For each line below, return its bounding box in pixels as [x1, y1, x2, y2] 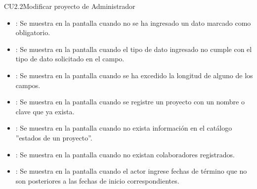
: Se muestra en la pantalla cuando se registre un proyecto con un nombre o [15, 96, 245, 107]
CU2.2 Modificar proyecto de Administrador [4, 1, 135, 11]
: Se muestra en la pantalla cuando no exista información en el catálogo [15, 123, 232, 133]
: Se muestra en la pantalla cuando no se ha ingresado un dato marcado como [15, 17, 251, 28]
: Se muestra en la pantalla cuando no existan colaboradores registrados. [15, 149, 235, 159]
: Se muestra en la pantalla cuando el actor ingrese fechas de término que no [15, 166, 247, 176]
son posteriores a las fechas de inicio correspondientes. [15, 175, 179, 186]
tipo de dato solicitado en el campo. [15, 53, 125, 64]
